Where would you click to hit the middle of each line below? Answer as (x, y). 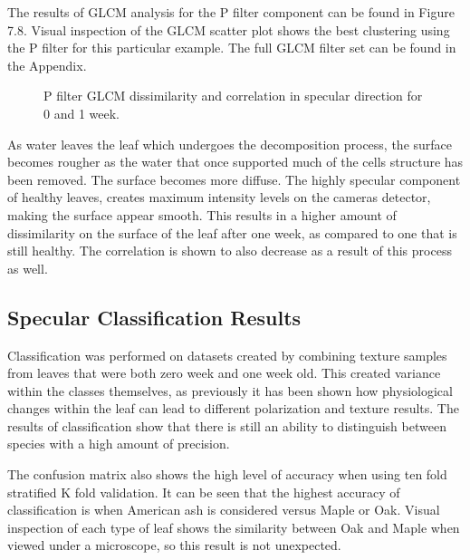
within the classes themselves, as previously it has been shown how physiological (230, 390)
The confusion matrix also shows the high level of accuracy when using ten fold (227, 474)
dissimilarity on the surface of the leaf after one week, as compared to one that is (232, 232)
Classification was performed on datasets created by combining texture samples (227, 355)
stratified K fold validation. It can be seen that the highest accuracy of (204, 492)
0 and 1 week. (82, 113)
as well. (28, 268)
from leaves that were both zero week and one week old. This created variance (224, 373)
